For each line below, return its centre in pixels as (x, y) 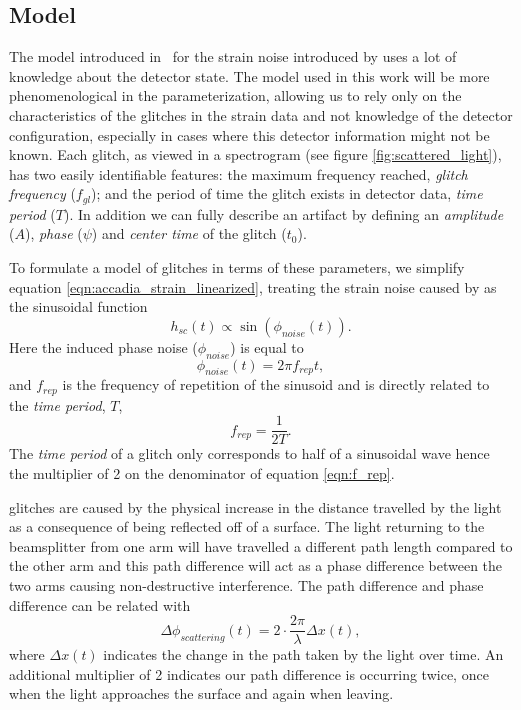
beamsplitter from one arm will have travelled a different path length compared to (261, 545)
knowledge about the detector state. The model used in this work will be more (249, 75)
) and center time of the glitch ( (189, 233)
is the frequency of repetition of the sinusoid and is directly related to (276, 384)
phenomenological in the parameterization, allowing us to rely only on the (235, 95)
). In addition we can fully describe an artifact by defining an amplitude (283, 213)
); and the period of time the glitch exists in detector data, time (287, 193)
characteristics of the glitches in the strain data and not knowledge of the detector (261, 114)
